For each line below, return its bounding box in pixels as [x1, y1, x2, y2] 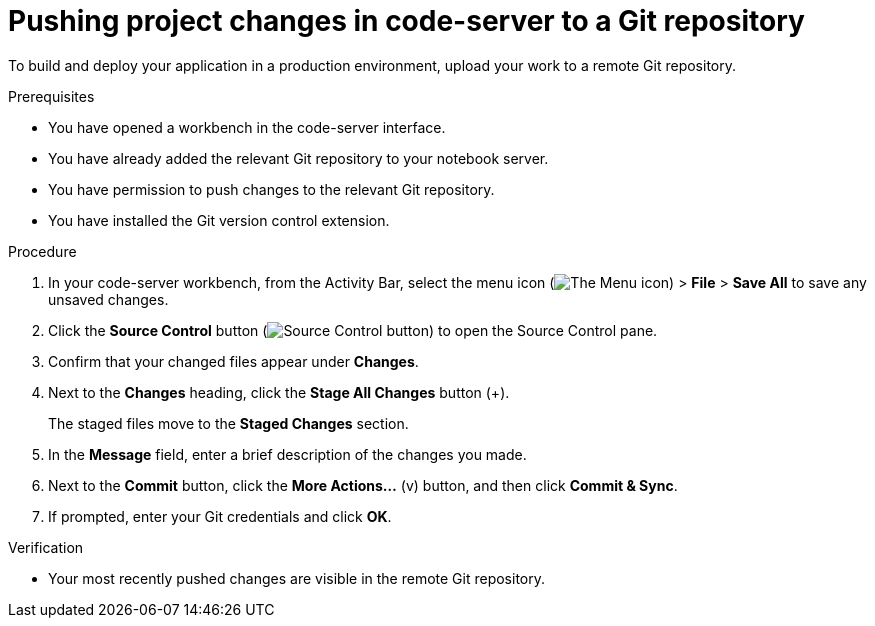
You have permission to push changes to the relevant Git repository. [48, 180, 495, 198]
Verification [8, 538, 84, 556]
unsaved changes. [48, 290, 169, 308]
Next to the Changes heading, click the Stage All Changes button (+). [48, 383, 510, 401]
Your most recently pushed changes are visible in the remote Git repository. [48, 569, 545, 587]
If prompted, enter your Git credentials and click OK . [48, 507, 392, 525]
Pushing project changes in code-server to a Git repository [8, 4, 805, 38]
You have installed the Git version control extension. [48, 211, 390, 229]
